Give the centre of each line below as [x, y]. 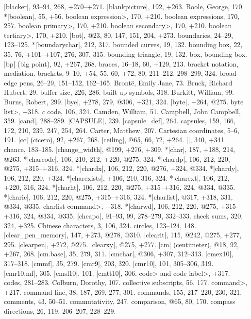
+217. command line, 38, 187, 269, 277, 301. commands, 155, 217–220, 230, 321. [123, 292]
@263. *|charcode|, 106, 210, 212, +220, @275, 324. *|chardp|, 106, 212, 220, [117, 159]
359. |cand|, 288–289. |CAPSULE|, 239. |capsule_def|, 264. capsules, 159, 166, [120, 121]
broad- [229, 73]
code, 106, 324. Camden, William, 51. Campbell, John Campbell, [144, 111]
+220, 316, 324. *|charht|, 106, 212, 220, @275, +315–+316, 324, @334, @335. [120, 187]
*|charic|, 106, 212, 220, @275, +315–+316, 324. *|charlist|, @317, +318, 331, [118, 196]
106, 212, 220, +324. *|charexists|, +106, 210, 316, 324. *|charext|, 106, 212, [117, 177]
